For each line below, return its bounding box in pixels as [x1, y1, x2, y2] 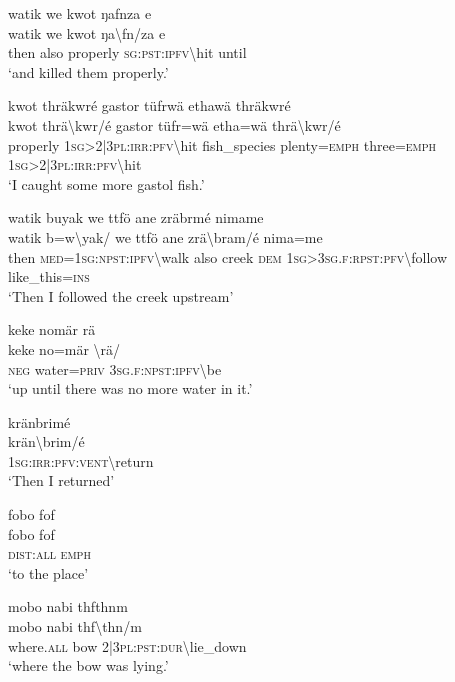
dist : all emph [8, 543, 91, 564]
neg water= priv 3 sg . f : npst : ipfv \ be [8, 358, 222, 379]
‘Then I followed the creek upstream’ [8, 285, 234, 306]
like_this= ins [8, 266, 90, 287]
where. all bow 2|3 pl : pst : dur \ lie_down [8, 635, 247, 656]
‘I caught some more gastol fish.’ [8, 173, 205, 194]
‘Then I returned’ [8, 470, 115, 491]
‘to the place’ [8, 562, 89, 583]
